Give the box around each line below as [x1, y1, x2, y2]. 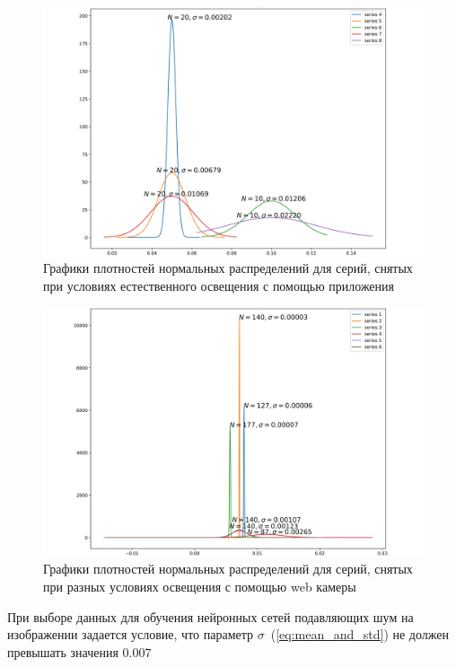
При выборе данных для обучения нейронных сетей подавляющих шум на [7, 607, 414, 626]
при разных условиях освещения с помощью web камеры [43, 576, 356, 595]
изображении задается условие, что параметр [7, 625, 254, 644]
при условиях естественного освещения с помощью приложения [43, 276, 395, 294]
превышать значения [7, 642, 118, 661]
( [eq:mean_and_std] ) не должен [270, 625, 449, 644]
